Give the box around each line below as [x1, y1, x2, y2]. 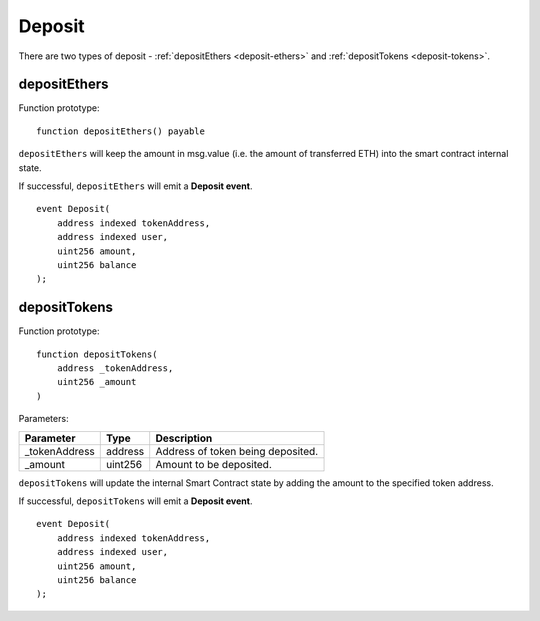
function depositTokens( [36, 348, 158, 360]
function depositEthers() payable [36, 125, 205, 137]
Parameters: [18, 413, 69, 425]
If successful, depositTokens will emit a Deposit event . [18, 495, 253, 507]
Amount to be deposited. [155, 457, 272, 471]
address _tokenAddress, [56, 363, 174, 374]
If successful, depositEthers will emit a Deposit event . [18, 180, 253, 192]
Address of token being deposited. [155, 444, 319, 458]
